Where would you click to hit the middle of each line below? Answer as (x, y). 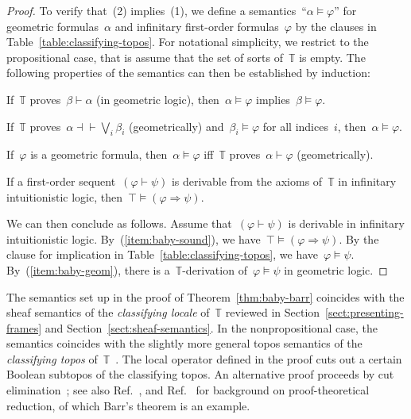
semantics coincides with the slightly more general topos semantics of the (184, 343)
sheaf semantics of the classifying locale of (108, 312)
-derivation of (215, 269)
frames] (24, 327)
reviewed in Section (273, 312)
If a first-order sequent (61, 181)
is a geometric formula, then (99, 154)
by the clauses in (336, 26)
